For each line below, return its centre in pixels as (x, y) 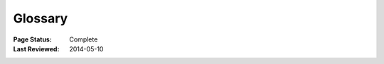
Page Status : (33, 39)
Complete (84, 39)
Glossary (41, 18)
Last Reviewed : (36, 49)
